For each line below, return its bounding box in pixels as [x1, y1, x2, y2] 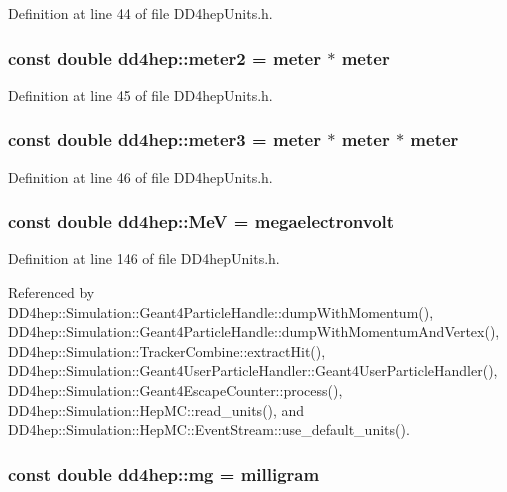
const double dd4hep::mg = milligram [8, 461, 320, 486]
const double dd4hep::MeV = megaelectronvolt [8, 209, 395, 234]
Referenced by [8, 282, 95, 303]
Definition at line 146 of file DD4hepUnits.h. [8, 248, 280, 269]
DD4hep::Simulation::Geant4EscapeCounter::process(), [8, 380, 343, 400]
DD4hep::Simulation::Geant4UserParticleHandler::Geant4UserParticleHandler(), [8, 360, 498, 381]
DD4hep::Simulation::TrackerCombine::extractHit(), [8, 340, 326, 361]
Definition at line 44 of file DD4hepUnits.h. [8, 3, 273, 23]
